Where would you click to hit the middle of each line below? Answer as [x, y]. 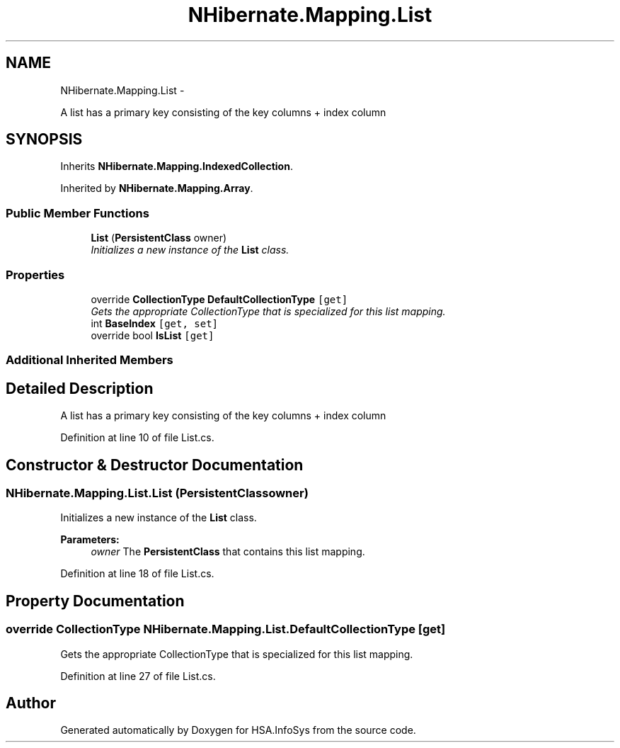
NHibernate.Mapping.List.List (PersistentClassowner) [157, 493]
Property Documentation [95, 601]
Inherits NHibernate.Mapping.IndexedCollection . [177, 166]
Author [31, 703]
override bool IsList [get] [153, 335]
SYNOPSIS [44, 140]
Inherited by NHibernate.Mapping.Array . [157, 188]
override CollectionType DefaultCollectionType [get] [219, 299]
